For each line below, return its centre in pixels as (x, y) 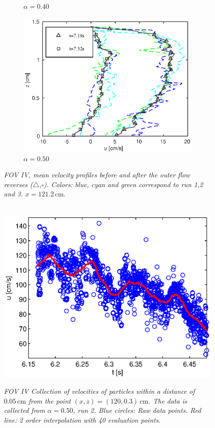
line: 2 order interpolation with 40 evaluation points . (82, 419)
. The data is (168, 400)
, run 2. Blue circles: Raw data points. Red (137, 410)
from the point (50, 400)
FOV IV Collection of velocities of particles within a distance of (99, 391)
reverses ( (19, 184)
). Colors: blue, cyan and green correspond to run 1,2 (123, 184)
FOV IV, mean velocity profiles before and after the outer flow (97, 175)
